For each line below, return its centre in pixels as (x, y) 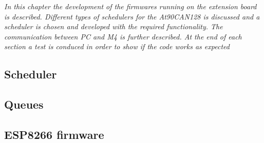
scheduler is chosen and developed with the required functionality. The (114, 26)
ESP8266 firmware (54, 134)
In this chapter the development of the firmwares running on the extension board (130, 6)
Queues (24, 104)
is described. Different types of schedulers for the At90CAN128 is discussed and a (132, 16)
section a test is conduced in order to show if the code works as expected (117, 46)
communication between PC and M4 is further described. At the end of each (123, 36)
